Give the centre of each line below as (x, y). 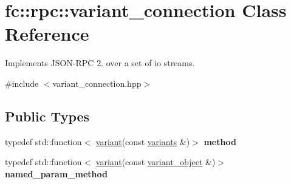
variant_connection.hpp (97, 83)
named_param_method (56, 173)
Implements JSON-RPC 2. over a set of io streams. (100, 63)
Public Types (47, 116)
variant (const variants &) (143, 141)
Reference (47, 34)
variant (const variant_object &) (156, 162)
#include (22, 83)
